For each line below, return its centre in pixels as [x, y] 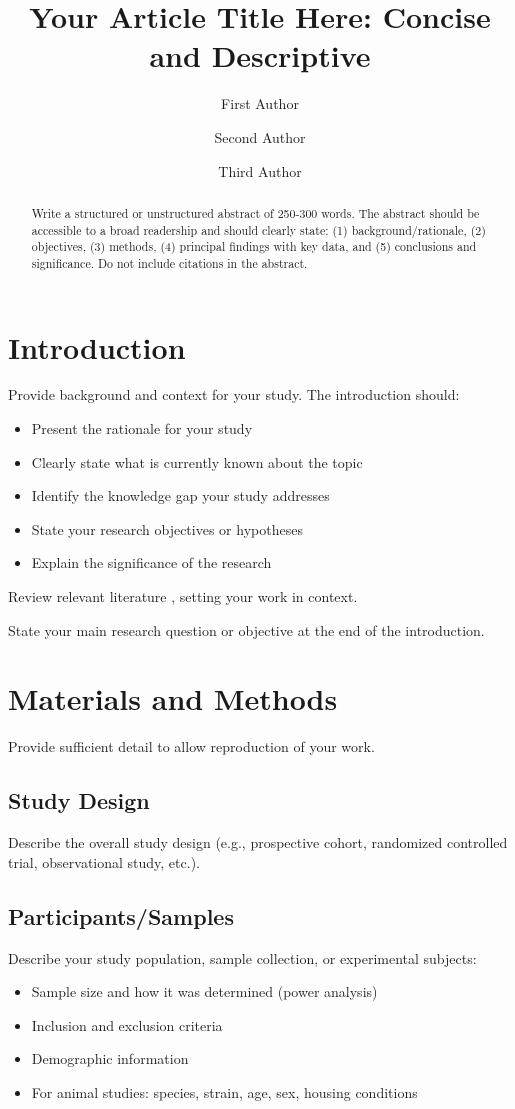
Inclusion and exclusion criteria [127, 1024]
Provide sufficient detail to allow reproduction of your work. [191, 746]
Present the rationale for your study [142, 428]
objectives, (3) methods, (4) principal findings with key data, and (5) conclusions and [254, 246]
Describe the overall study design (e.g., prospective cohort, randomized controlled [258, 842]
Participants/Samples [121, 915]
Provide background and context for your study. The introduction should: [234, 394]
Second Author [260, 136]
